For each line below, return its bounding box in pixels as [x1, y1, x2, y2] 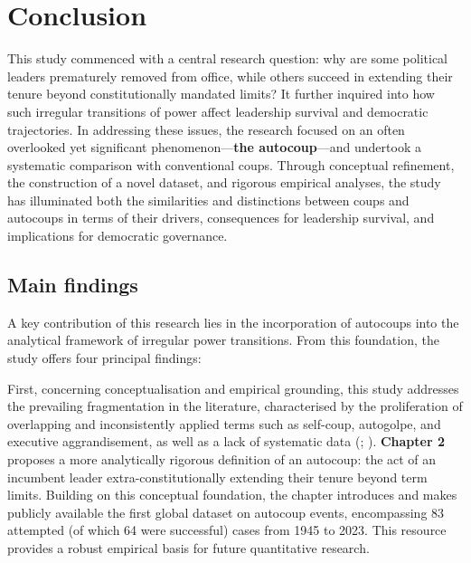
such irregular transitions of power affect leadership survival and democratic [7, 101, 429, 120]
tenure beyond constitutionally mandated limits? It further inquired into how [7, 84, 435, 103]
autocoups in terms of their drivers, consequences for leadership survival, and [7, 208, 435, 227]
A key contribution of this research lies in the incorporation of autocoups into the [7, 312, 459, 331]
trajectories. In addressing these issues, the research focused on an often [7, 119, 405, 138]
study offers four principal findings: [7, 348, 202, 367]
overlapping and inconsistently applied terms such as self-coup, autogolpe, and [7, 414, 441, 433]
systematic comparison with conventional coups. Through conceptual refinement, [7, 155, 455, 174]
